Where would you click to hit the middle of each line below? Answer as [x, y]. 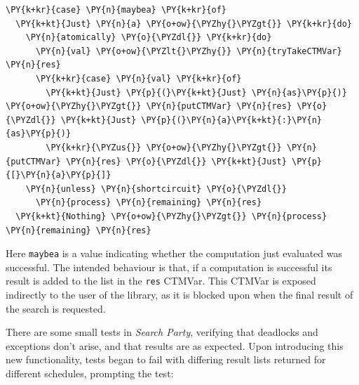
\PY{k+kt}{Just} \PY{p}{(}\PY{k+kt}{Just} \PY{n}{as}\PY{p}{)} [196, 92]
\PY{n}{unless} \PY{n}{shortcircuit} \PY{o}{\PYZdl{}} [156, 189]
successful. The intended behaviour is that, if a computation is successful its [169, 267]
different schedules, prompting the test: [90, 373]
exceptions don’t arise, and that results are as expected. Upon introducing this [175, 345]
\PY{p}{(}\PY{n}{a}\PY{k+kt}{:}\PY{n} [232, 120]
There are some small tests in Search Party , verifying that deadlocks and [162, 332]
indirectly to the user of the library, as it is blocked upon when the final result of [179, 294]
